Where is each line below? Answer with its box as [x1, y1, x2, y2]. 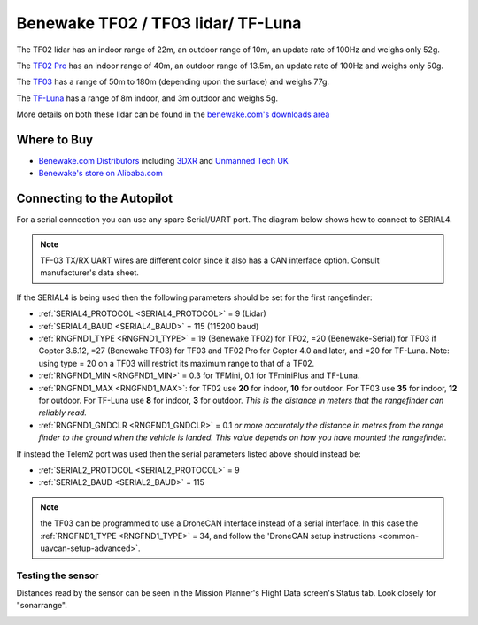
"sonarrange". [16, 600, 68, 611]
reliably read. [38, 407, 88, 418]
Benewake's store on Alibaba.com [38, 168, 163, 179]
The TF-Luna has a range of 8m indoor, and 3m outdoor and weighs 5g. [16, 93, 279, 104]
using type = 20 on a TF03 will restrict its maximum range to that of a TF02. [38, 358, 315, 368]
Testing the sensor [16, 569, 99, 582]
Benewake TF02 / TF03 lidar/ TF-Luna [16, 13, 302, 33]
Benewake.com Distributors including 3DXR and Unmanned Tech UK [38, 156, 289, 166]
